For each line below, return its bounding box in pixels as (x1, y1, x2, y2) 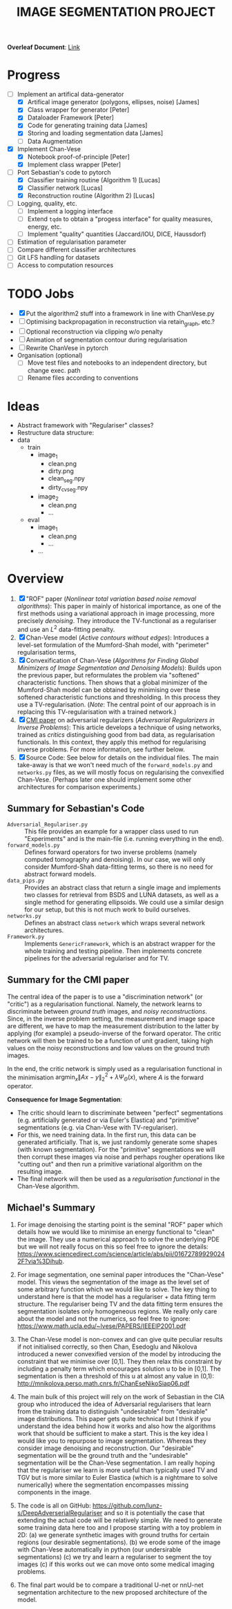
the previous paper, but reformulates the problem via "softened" (17, 671, 200, 679)
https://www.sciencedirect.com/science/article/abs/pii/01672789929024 (17, 1249, 225, 1258)
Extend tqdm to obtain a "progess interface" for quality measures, (27, 215, 213, 223)
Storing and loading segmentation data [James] (27, 129, 164, 137)
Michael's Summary (7, 1202, 95, 1214)
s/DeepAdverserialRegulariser (17, 1508, 103, 1516)
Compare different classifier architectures (17, 246, 136, 254)
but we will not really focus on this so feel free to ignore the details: (17, 1242, 209, 1251)
